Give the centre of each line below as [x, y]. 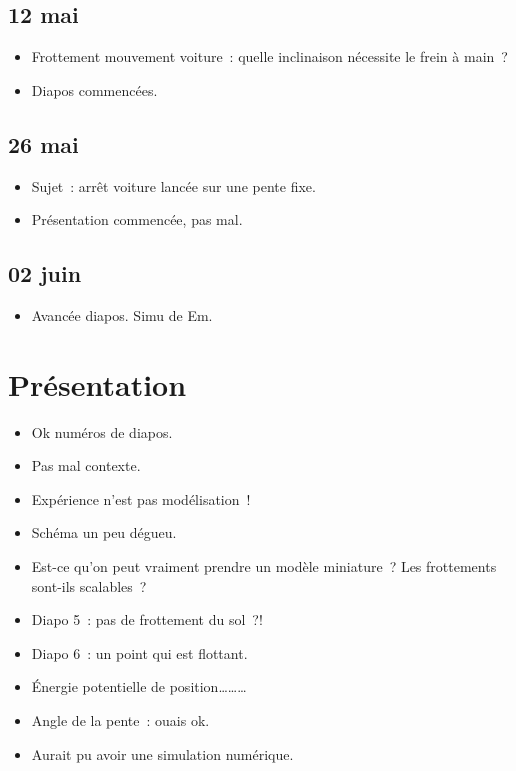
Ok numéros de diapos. [102, 431]
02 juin [45, 273]
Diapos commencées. [94, 89]
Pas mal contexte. [86, 465]
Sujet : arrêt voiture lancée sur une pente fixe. [173, 185]
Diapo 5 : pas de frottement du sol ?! [147, 619]
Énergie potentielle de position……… [139, 686]
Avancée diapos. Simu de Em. [122, 314]
